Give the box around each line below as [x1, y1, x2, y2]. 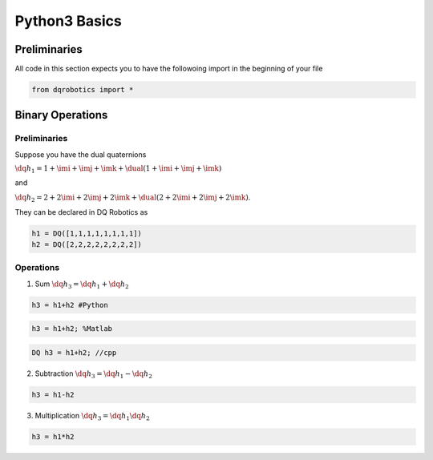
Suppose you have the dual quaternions [14, 149, 147, 159]
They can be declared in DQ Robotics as [14, 207, 148, 216]
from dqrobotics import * [31, 85, 134, 95]
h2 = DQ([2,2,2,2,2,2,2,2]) [31, 240, 142, 249]
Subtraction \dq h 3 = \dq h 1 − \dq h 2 [34, 369, 152, 380]
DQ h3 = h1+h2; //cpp [31, 348, 117, 357]
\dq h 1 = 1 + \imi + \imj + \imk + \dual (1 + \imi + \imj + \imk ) [14, 164, 222, 175]
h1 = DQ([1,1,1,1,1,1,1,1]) [31, 228, 142, 238]
